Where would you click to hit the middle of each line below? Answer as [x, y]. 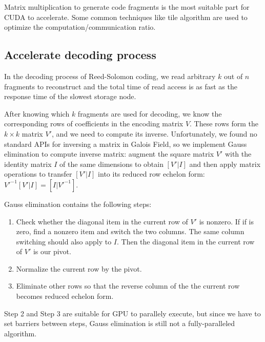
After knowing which [37, 113]
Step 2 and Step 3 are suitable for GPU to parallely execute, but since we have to [132, 313]
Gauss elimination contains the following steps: [78, 204]
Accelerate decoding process [80, 55]
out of [233, 76]
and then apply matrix [225, 164]
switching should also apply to [64, 241]
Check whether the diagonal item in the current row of [102, 221]
